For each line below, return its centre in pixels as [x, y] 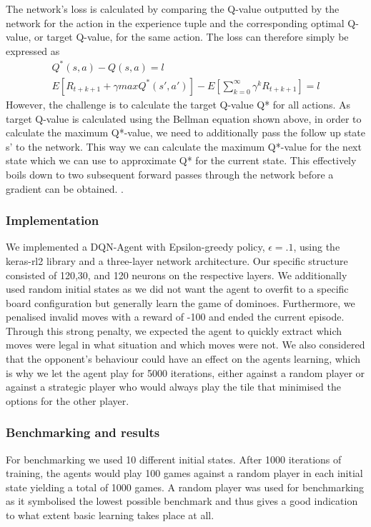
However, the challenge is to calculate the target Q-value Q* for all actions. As [178, 104]
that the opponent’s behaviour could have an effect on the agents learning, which [183, 359]
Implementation [53, 220]
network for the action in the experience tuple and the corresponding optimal [175, 22]
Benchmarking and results [83, 432]
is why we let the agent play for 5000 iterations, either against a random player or [185, 372]
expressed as [33, 50]
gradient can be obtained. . [65, 188]
